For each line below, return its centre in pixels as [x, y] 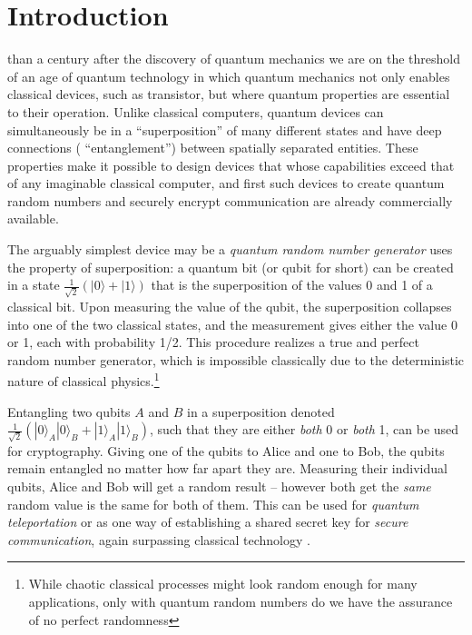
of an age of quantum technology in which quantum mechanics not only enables [229, 76]
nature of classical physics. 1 [84, 379]
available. [33, 218]
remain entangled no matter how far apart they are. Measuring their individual [227, 468]
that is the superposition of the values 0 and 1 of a [292, 285]
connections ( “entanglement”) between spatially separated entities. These [213, 148]
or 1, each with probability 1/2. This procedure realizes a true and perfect [213, 342]
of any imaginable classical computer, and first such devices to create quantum [226, 183]
